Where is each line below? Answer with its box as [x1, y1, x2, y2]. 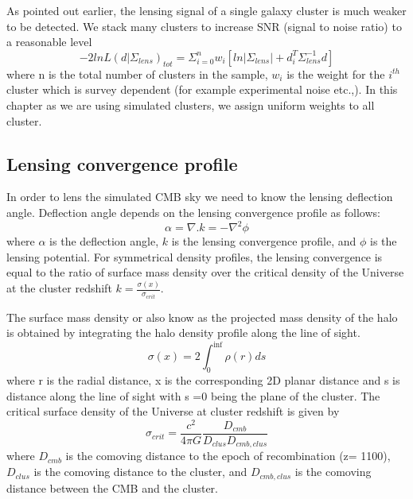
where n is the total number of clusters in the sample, [6, 65, 268, 82]
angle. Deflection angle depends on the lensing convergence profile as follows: [6, 203, 380, 220]
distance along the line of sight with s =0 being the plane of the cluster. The [6, 387, 380, 404]
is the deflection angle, [49, 233, 159, 249]
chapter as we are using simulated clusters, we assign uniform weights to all [6, 96, 375, 113]
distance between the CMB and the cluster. [6, 479, 218, 496]
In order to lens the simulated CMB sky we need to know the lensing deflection [6, 188, 393, 205]
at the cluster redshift [6, 280, 112, 296]
